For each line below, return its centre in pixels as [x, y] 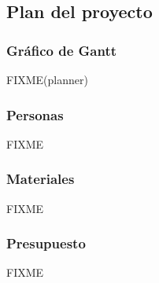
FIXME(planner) [47, 79]
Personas [35, 114]
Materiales [41, 179]
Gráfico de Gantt [62, 50]
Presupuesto [46, 243]
